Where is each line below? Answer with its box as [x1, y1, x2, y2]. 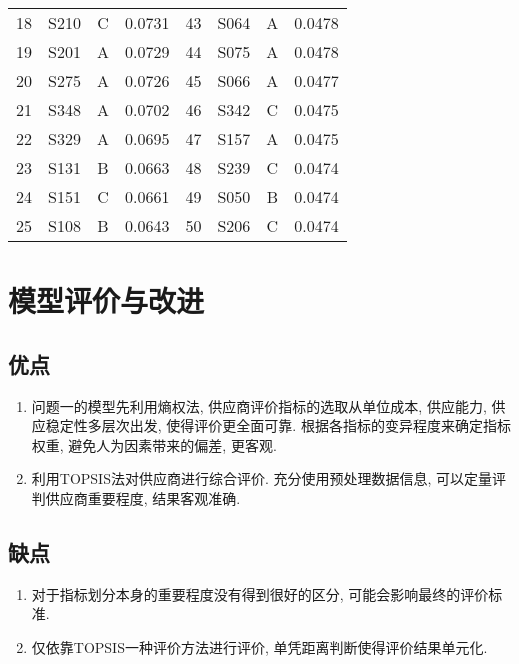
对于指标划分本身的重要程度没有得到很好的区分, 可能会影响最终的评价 [31, 583, 489, 604]
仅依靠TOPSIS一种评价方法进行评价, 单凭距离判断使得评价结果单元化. [31, 636, 488, 657]
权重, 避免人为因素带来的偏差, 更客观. [31, 434, 277, 455]
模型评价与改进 [8, 280, 205, 321]
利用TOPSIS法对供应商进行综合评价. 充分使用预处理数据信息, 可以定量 [31, 468, 493, 489]
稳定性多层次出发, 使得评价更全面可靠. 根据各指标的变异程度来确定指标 [45, 415, 511, 436]
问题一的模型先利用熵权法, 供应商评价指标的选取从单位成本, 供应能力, [31, 395, 487, 416]
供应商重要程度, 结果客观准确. [45, 487, 241, 508]
